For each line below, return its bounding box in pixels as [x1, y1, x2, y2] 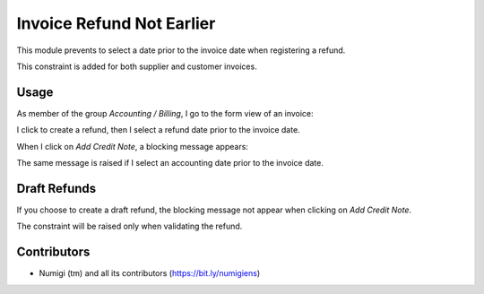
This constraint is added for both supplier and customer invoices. [16, 61, 257, 72]
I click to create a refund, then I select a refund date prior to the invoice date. [16, 125, 300, 135]
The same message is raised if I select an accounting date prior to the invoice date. [16, 158, 324, 169]
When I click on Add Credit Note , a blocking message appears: [16, 141, 248, 151]
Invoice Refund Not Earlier [16, 13, 216, 33]
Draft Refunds [16, 180, 97, 196]
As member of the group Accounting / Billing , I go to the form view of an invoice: [16, 108, 314, 118]
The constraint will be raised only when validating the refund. [16, 220, 243, 232]
